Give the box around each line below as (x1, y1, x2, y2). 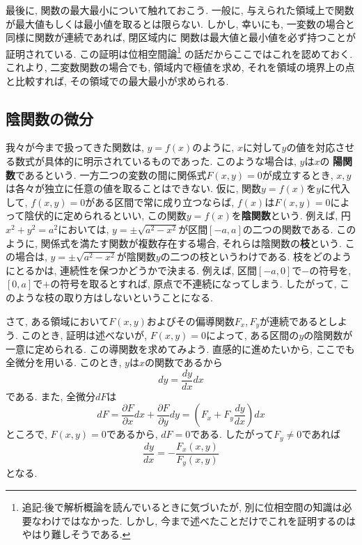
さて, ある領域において (6, 313, 109, 328)
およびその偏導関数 (146, 313, 235, 328)
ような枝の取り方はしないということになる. (15, 290, 213, 304)
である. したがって (190, 427, 274, 441)
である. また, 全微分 (6, 388, 95, 403)
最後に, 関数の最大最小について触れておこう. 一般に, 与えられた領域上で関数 (6, 3, 354, 17)
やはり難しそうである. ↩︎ (22, 527, 131, 542)
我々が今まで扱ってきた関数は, (6, 140, 144, 155)
